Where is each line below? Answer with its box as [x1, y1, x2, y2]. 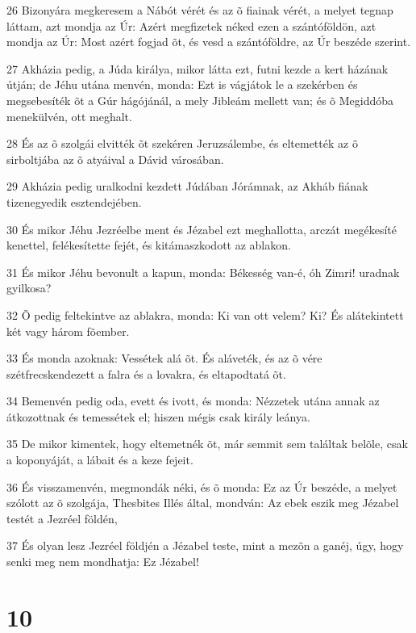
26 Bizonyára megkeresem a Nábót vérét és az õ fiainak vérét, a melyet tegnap [6, 2, 393, 18]
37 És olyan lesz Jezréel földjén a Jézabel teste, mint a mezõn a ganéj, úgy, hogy [6, 537, 404, 554]
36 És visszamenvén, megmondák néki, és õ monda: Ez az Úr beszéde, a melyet [6, 478, 397, 495]
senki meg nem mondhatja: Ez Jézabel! [6, 553, 199, 570]
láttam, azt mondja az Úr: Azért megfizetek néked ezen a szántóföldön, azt [6, 17, 376, 34]
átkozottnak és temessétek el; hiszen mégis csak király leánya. [6, 408, 310, 425]
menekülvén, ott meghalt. [6, 107, 132, 124]
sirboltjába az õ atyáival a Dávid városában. [6, 150, 224, 167]
